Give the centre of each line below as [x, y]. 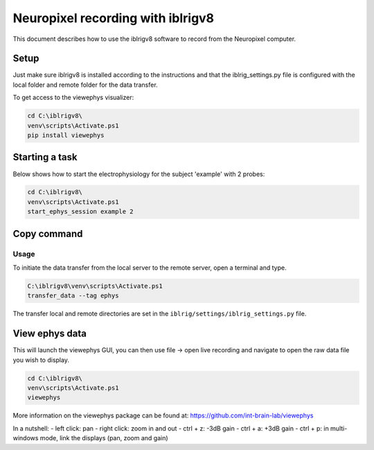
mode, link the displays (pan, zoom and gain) [104, 438]
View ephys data [50, 334]
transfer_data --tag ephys [73, 296]
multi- [339, 428]
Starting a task [45, 157]
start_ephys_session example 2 [81, 212]
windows [26, 438]
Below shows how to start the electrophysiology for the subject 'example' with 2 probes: [139, 174]
